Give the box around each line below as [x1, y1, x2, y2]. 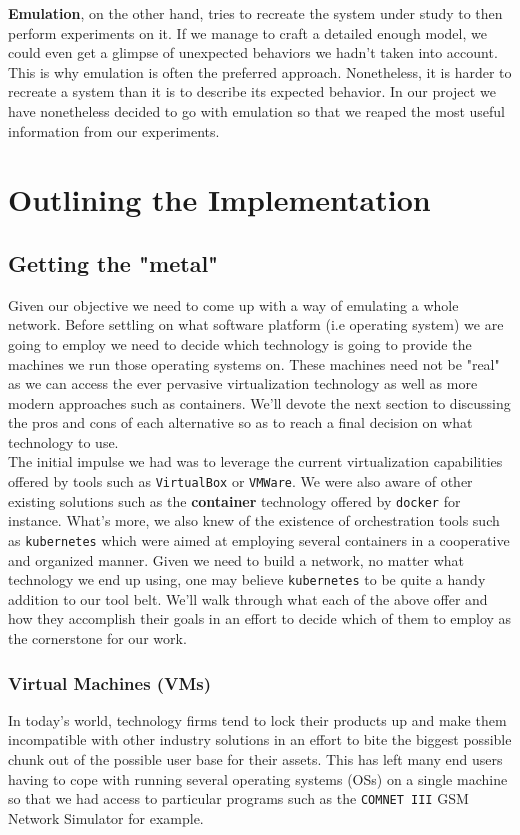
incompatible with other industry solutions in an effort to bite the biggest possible [8, 729, 512, 750]
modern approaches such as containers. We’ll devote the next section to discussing [8, 392, 511, 413]
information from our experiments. [8, 120, 220, 141]
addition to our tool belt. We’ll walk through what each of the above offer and [8, 588, 488, 609]
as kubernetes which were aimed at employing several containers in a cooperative [8, 529, 510, 550]
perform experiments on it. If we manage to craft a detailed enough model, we [8, 22, 487, 43]
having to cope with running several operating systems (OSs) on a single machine [8, 768, 508, 789]
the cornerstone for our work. [8, 628, 187, 649]
